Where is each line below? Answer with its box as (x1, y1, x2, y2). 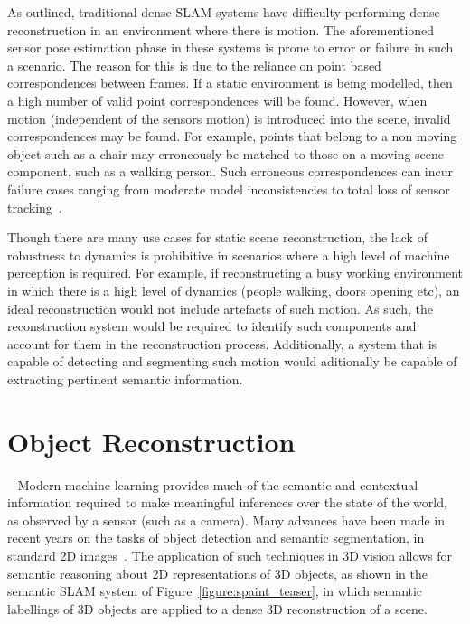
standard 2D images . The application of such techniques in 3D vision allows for (7, 545, 453, 564)
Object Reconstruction (7, 422, 296, 459)
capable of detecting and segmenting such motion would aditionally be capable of (7, 352, 457, 371)
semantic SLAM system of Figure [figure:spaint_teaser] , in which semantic (7, 581, 423, 600)
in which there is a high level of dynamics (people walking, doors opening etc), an (7, 280, 460, 299)
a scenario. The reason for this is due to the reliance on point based (7, 55, 381, 74)
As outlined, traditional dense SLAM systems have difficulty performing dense (7, 3, 440, 21)
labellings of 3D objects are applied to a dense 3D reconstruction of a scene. (7, 599, 428, 618)
